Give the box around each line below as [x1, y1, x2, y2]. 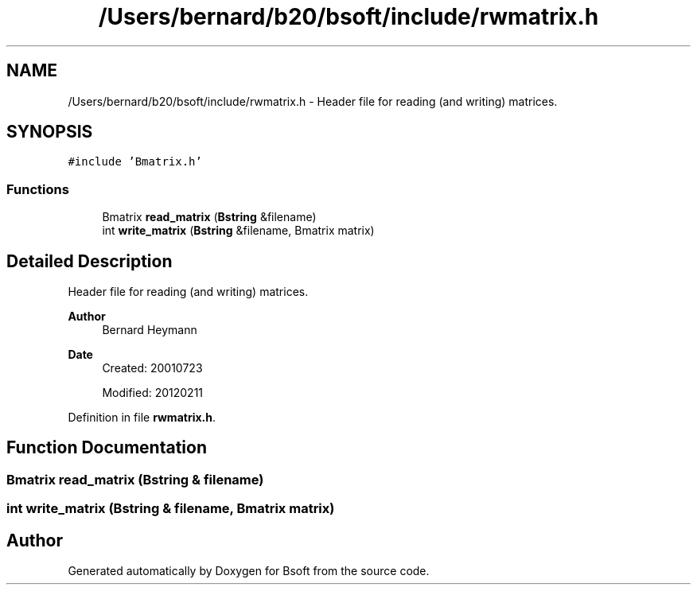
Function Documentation [6, 437, 207, 458]
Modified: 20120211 [102, 386, 204, 400]
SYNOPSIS [6, 122, 93, 142]
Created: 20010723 [102, 361, 203, 375]
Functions [6, 181, 69, 197]
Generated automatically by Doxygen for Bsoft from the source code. [68, 564, 430, 578]
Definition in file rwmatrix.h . [68, 410, 216, 425]
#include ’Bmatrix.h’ [68, 155, 202, 169]
